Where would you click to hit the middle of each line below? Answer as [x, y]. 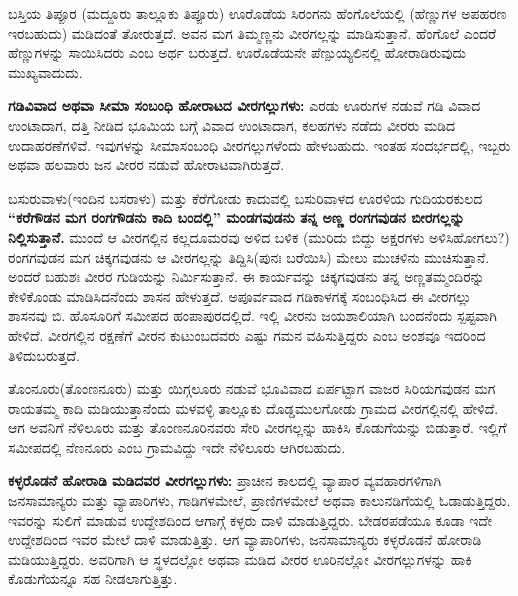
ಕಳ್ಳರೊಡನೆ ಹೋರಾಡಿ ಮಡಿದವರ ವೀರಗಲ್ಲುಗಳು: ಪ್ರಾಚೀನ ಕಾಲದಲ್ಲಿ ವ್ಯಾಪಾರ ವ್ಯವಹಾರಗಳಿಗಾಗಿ [225, 480]
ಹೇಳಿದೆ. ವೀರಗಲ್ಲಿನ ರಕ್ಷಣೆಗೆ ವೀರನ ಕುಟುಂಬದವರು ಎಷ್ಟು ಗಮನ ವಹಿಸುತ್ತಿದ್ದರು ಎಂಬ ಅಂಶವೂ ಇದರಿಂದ [247, 334]
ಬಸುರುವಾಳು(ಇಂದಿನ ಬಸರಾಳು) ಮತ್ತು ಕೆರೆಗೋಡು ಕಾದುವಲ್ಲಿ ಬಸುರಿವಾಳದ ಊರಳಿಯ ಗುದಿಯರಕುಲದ [245, 197]
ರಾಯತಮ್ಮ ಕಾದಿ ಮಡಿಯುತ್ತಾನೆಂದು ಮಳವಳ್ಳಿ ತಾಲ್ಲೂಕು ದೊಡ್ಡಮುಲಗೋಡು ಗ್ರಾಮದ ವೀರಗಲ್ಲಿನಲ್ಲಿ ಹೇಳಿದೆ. [253, 407]
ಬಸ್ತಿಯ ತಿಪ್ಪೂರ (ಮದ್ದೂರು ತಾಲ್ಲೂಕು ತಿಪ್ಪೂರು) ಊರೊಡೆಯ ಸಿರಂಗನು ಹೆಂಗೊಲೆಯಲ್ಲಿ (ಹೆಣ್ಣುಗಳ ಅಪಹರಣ [257, 13]
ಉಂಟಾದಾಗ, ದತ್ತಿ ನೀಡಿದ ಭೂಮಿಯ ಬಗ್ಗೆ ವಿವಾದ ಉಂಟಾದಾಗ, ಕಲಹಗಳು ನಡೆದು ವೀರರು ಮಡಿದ [232, 124]
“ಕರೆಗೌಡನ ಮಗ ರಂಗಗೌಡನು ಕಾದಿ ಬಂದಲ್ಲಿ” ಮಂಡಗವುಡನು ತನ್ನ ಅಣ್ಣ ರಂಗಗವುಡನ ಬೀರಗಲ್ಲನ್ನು [236, 217]
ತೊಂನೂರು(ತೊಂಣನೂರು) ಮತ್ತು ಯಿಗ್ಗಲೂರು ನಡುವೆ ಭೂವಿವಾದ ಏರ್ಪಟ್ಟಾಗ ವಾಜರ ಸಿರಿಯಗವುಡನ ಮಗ [252, 388]
